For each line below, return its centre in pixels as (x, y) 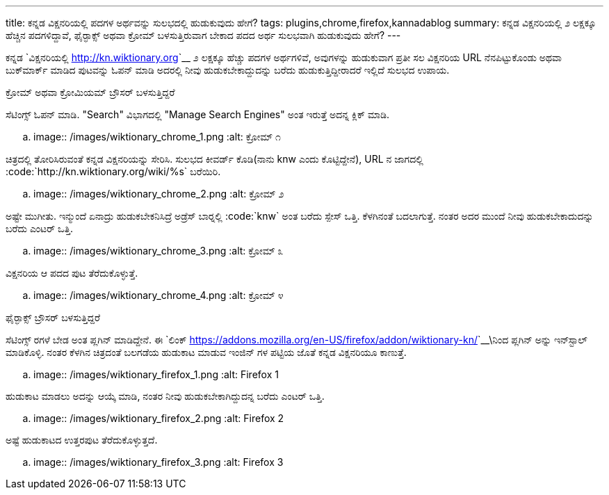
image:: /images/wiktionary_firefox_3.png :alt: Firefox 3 (159, 462)
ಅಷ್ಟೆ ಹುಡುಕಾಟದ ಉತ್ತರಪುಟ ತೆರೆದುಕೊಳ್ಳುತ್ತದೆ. (82, 440)
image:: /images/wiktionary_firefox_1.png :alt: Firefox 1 (156, 374)
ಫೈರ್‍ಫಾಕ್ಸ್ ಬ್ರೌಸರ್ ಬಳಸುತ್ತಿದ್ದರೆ (53, 317)
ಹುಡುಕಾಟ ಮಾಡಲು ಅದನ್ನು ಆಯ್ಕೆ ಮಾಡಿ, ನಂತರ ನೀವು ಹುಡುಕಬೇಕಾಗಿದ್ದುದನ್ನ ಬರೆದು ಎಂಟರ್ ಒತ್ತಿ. (165, 396)
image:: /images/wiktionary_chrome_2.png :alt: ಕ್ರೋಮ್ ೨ (159, 194)
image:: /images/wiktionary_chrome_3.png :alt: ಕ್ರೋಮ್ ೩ (159, 251)
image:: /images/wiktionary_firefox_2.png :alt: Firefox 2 (159, 418)
